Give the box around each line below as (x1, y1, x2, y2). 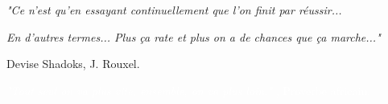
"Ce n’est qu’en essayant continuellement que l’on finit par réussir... (6, 2, 342, 18)
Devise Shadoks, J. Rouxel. (6, 55, 140, 72)
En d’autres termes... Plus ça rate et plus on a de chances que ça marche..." (6, 28, 381, 45)
